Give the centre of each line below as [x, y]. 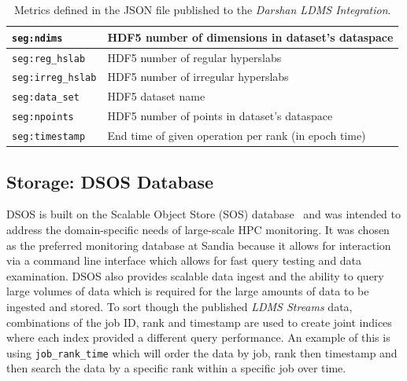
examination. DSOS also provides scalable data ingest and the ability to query [195, 275]
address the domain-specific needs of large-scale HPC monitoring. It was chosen [198, 230]
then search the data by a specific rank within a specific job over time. [176, 368]
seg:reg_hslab [49, 59]
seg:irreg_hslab [54, 78]
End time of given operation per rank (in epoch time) [237, 136]
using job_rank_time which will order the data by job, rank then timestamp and [202, 352]
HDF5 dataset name [156, 96]
